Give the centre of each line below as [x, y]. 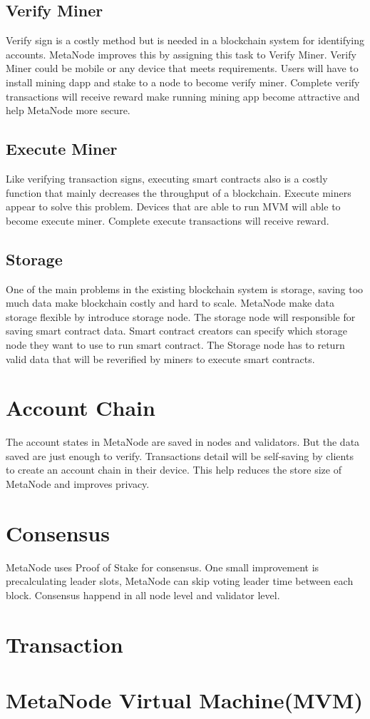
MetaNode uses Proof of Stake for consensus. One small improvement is [163, 567]
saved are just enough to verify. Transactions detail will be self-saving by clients [180, 455]
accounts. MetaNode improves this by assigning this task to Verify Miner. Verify [181, 54]
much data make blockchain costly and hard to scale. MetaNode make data [170, 303]
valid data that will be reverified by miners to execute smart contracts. [160, 358]
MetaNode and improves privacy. [78, 484]
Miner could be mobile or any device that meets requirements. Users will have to [182, 68]
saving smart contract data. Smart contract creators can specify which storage [176, 331]
